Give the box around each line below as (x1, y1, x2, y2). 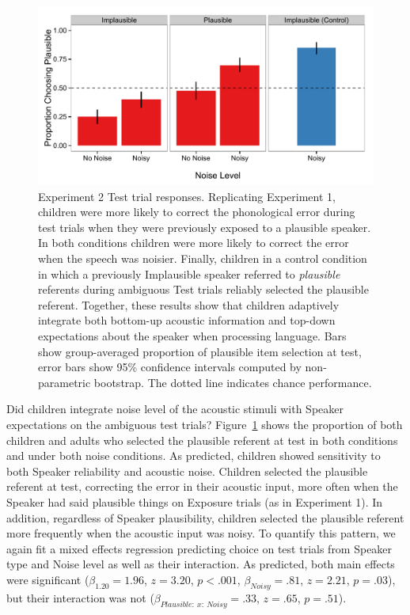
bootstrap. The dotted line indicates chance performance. (93, 374, 372, 390)
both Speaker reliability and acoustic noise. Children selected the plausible (6, 462, 368, 479)
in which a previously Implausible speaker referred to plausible (38, 265, 340, 282)
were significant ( (6, 571, 89, 587)
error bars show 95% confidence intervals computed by (38, 359, 302, 375)
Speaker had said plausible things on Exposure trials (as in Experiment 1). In (6, 493, 383, 510)
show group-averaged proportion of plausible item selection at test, (38, 343, 362, 359)
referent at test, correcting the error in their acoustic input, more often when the (6, 478, 398, 495)
